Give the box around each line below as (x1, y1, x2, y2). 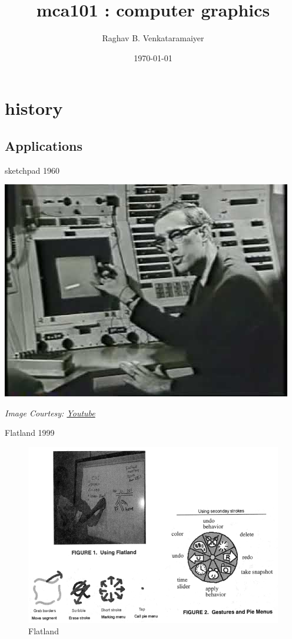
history (5, 96, 63, 120)
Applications (5, 136, 83, 154)
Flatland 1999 (5, 426, 55, 439)
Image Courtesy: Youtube (5, 406, 95, 419)
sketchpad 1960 (5, 164, 60, 176)
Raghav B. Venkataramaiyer (102, 32, 204, 44)
